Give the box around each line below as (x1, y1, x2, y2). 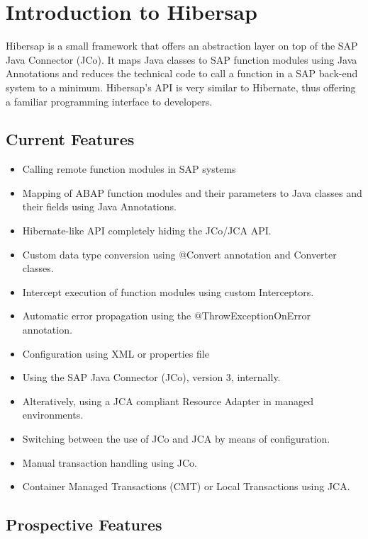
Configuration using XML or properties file (22, 346, 209, 361)
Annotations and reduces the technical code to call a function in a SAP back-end (6, 66, 358, 81)
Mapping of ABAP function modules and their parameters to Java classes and (22, 185, 362, 200)
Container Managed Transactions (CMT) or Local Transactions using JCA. (22, 479, 350, 494)
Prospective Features (6, 514, 162, 535)
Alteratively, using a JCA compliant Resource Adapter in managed (22, 393, 313, 408)
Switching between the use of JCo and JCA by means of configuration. (22, 431, 330, 446)
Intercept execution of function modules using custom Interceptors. (22, 284, 314, 299)
